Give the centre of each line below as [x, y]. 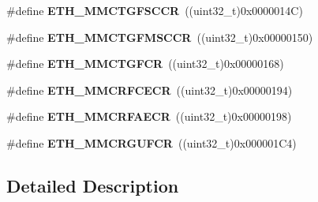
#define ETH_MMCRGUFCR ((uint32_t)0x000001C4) [152, 142]
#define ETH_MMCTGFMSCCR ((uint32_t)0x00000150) [160, 37]
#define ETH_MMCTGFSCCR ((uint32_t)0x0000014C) [155, 10]
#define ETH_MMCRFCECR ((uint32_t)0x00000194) [150, 90]
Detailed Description [93, 185]
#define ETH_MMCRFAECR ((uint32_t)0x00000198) [149, 116]
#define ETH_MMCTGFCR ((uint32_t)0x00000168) [145, 64]
